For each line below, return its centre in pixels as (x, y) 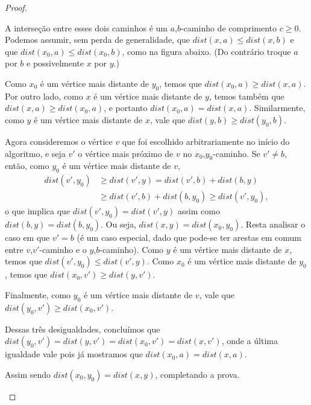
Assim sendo (28, 374)
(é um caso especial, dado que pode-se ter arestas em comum (189, 238)
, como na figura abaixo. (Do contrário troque (206, 51)
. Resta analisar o (273, 224)
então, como (27, 166)
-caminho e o (63, 249)
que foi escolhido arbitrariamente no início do (206, 141)
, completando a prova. (197, 374)
